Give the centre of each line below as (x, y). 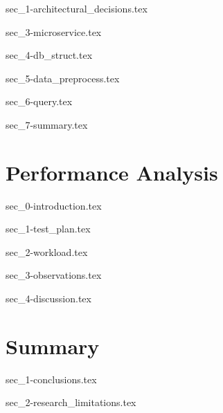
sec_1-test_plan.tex (48, 229)
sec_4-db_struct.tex (49, 55)
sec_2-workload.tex (47, 251)
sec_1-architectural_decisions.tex (77, 8)
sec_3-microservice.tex (54, 31)
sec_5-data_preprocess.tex (63, 78)
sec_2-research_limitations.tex (71, 402)
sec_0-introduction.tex (54, 205)
